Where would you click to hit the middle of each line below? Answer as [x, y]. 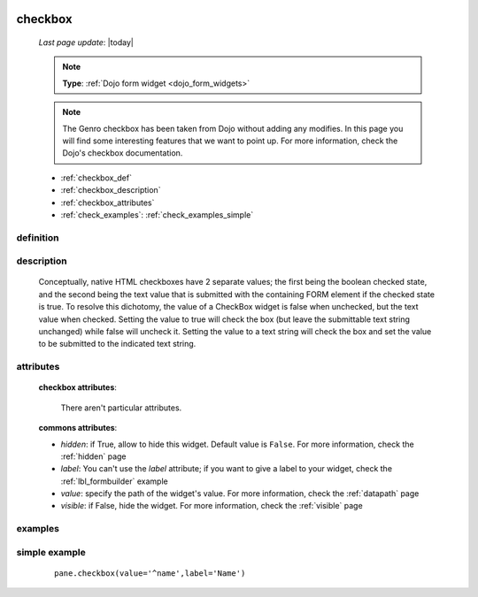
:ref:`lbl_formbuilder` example [114, 481]
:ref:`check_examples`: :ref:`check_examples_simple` [157, 214]
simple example [51, 552]
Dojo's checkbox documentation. [123, 153]
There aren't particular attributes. [121, 408]
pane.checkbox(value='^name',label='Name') [150, 573]
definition [38, 237]
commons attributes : [78, 428]
